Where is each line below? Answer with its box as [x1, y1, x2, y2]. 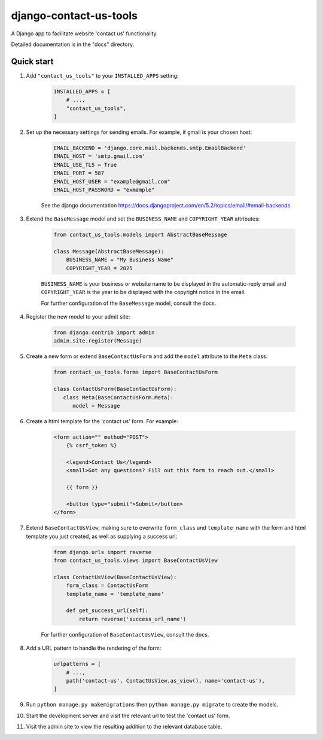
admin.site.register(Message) [53, 338, 142, 344]
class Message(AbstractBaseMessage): [53, 248, 164, 255]
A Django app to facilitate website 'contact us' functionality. [11, 30, 158, 37]
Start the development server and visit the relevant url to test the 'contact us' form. [26, 712, 230, 719]
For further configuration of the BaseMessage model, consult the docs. [41, 299, 217, 307]
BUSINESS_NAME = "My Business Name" [66, 256, 173, 263]
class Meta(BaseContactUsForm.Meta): [63, 394, 173, 400]
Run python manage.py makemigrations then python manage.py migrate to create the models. [26, 701, 278, 708]
